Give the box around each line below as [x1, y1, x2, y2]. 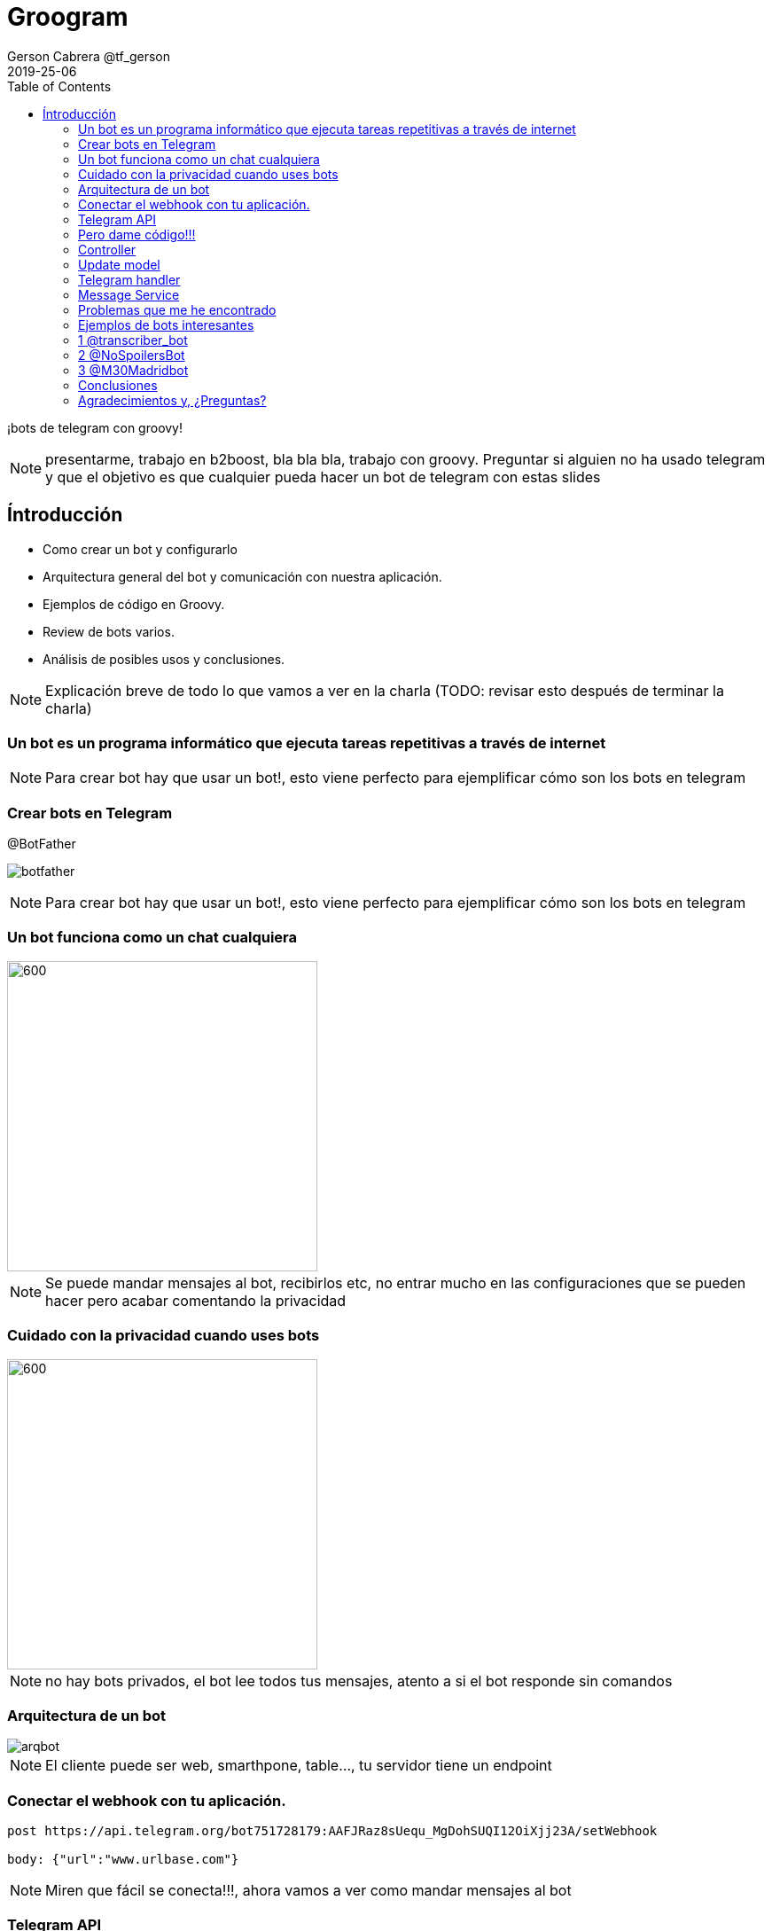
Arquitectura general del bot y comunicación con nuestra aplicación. [43, 568, 442, 584]
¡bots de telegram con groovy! [7, 419, 183, 435]
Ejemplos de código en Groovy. [43, 596, 225, 612]
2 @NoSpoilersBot [78, 347, 185, 363]
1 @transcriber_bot [78, 332, 188, 348]
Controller [78, 241, 136, 257]
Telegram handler [78, 271, 181, 287]
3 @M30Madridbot [78, 362, 189, 378]
